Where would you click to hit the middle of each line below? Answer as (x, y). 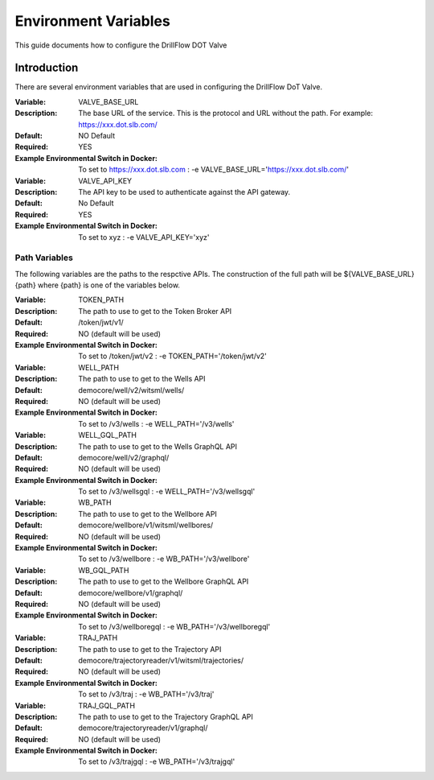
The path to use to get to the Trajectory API (150, 649)
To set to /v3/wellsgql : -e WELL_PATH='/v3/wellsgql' (167, 492)
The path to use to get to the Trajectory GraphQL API (166, 716)
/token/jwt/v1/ (101, 323)
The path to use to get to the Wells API (142, 379)
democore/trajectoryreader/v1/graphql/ (143, 728)
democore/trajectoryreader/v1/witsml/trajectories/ (161, 660)
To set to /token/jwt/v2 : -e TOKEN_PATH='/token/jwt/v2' (172, 356)
